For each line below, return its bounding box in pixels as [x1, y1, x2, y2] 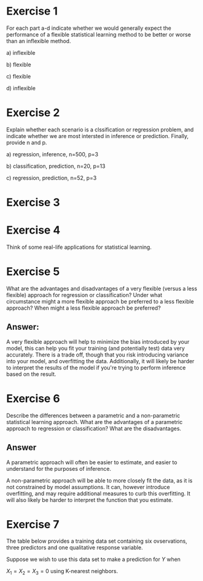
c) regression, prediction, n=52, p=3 [6, 174, 97, 181]
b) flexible [6, 61, 32, 68]
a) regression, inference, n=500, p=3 [6, 150, 99, 158]
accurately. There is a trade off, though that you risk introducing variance [6, 351, 189, 358]
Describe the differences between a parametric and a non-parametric [6, 412, 181, 419]
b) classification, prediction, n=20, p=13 [6, 162, 106, 170]
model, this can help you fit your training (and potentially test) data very [6, 344, 185, 352]
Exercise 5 [6, 265, 60, 279]
